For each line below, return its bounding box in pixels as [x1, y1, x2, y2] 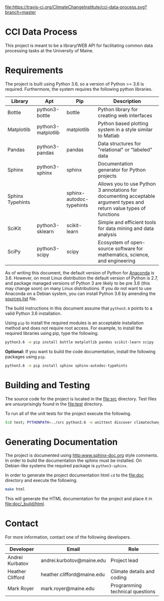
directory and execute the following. [5, 477, 78, 483]
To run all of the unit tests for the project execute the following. [5, 410, 132, 416]
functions [98, 211, 120, 218]
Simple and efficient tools [98, 219, 156, 226]
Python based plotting [98, 120, 149, 126]
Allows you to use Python [98, 180, 156, 187]
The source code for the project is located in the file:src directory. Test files [5, 395, 157, 402]
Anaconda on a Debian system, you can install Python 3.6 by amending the [5, 290, 156, 296]
